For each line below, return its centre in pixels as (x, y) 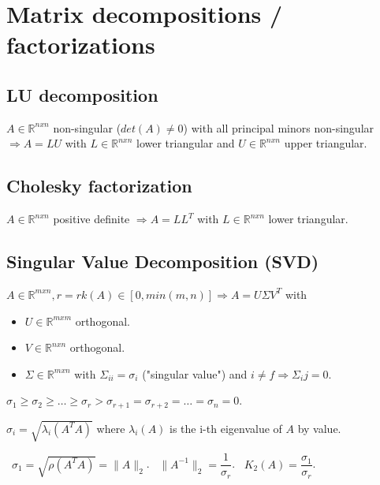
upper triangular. (326, 143)
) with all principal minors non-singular (279, 127)
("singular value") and (195, 373)
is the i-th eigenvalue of (226, 428)
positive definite (91, 219)
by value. (319, 428)
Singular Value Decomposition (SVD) (163, 261)
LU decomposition (82, 94)
